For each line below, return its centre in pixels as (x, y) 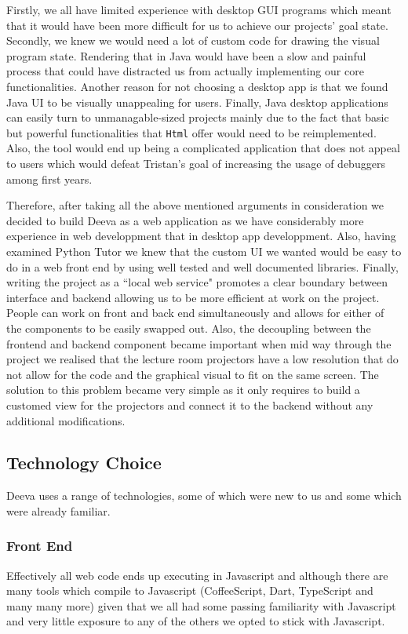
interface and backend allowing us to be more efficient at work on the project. (193, 297)
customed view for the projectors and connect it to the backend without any (190, 404)
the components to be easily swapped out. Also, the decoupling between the (189, 328)
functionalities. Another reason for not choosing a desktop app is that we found (197, 86)
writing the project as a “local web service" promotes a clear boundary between (197, 282)
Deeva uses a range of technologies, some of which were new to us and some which (204, 496)
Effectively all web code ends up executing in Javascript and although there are (197, 575)
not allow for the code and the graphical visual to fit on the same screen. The (193, 374)
